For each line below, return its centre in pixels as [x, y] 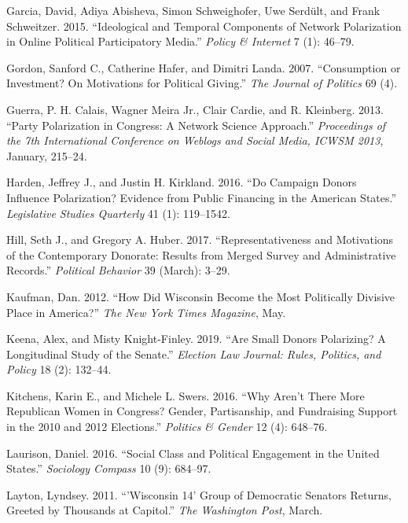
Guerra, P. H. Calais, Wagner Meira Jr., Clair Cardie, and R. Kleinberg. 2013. [195, 109]
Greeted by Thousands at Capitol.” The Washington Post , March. [165, 510]
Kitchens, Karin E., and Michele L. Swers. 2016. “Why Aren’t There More [186, 395]
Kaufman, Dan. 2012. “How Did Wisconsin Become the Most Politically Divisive [200, 296]
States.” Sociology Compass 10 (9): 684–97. [109, 468]
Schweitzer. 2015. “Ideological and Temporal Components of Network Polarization [204, 26]
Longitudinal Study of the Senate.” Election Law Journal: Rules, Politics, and [194, 354]
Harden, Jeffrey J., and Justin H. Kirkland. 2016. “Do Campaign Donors [182, 182]
